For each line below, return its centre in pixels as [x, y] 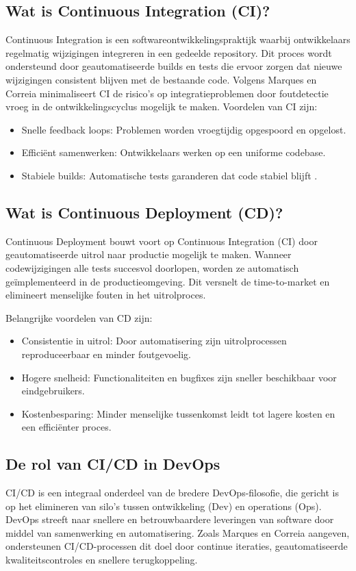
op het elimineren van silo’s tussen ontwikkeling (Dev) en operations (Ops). [164, 506]
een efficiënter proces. [66, 427]
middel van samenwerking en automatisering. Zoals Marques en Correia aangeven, [178, 532]
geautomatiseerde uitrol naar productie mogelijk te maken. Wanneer [149, 254]
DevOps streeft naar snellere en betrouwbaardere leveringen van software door [170, 519]
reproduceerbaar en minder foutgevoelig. [106, 354]
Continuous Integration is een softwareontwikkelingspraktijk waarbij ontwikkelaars [178, 39]
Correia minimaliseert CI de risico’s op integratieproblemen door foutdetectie [167, 93]
